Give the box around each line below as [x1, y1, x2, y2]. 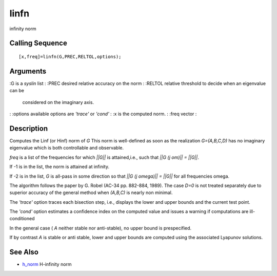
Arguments [9, 67, 47, 75]
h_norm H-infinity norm [22, 261, 72, 267]
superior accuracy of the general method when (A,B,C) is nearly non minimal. [9, 189, 173, 196]
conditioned [9, 216, 35, 222]
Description [9, 124, 48, 133]
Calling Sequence [9, 39, 68, 48]
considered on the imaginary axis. [22, 99, 94, 105]
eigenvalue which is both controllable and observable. [9, 145, 124, 151]
